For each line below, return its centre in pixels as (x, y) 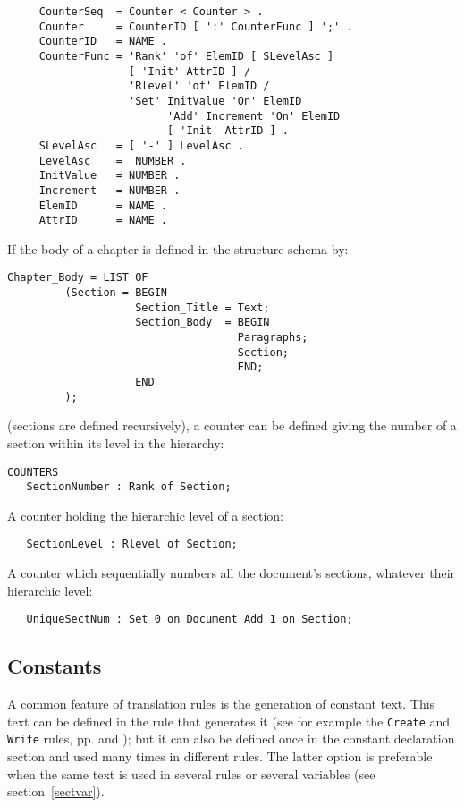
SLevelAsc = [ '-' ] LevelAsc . (141, 145)
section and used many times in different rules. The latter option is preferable (220, 756)
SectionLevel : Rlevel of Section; (132, 544)
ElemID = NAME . (103, 205)
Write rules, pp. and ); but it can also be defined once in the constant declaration (231, 739)
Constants (55, 666)
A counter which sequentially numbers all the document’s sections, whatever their (232, 573)
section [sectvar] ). (56, 791)
